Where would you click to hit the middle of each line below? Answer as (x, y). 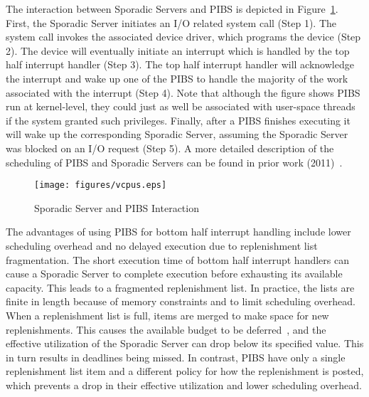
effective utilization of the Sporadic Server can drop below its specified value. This (185, 343)
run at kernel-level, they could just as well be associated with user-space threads (181, 106)
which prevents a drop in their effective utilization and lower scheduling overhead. (184, 385)
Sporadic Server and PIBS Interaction (117, 207)
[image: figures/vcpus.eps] (101, 185)
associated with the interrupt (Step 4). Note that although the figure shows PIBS (183, 92)
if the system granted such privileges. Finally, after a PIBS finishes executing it (178, 120)
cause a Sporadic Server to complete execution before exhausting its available (174, 274)
